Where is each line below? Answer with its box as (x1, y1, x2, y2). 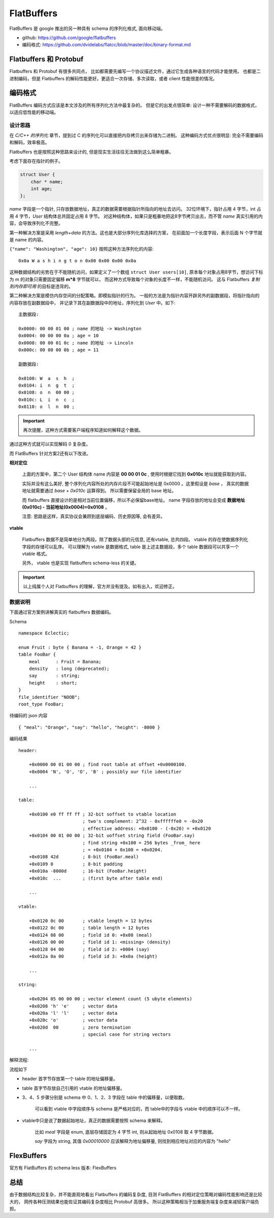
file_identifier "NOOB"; (18, 694, 80, 700)
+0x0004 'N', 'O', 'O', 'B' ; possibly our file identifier (28, 769, 182, 774)
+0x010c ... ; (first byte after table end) (28, 875, 163, 881)
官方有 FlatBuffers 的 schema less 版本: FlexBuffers (9, 1165, 117, 1171)
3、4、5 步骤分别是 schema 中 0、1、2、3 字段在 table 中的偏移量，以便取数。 (22, 1094, 187, 1100)
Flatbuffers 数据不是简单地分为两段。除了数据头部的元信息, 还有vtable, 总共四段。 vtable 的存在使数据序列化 (22, 536, 249, 543)
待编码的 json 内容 (9, 713, 48, 719)
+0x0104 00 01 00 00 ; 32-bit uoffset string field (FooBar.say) (28, 833, 195, 838)
